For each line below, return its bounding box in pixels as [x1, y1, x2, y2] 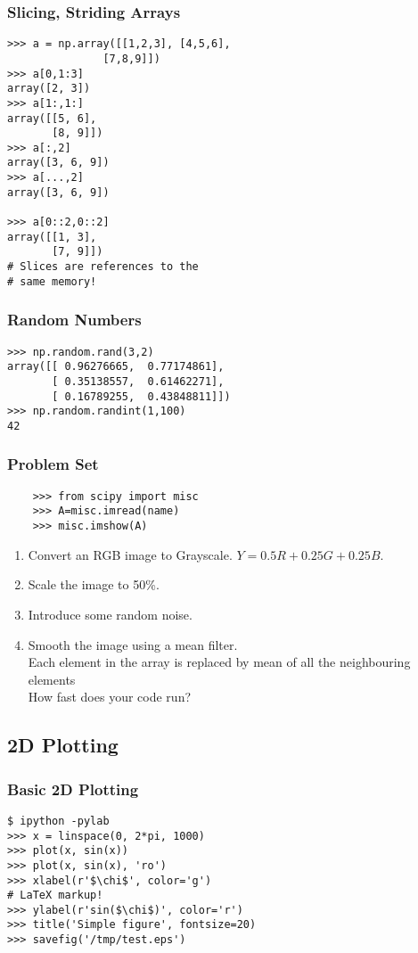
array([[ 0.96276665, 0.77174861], [7, 360, 225, 374]
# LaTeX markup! [7, 889, 103, 902]
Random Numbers [7, 308, 142, 331]
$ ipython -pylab [7, 814, 110, 827]
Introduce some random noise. [28, 604, 193, 623]
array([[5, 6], [7, 111, 97, 125]
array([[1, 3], [7, 230, 97, 243]
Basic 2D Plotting [7, 777, 139, 800]
